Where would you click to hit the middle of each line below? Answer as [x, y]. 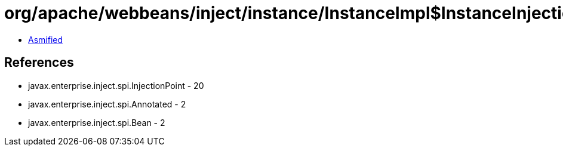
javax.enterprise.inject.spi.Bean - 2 [97, 122]
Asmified [46, 39]
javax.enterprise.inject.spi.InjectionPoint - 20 [116, 85]
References [39, 63]
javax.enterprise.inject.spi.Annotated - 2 [107, 104]
